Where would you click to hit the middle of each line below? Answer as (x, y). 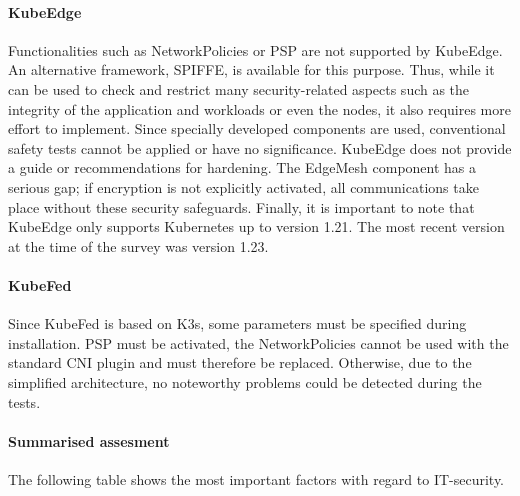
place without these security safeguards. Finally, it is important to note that (241, 206)
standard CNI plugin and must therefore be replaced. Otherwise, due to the (240, 362)
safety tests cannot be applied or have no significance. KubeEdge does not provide (260, 147)
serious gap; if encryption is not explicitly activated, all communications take (243, 186)
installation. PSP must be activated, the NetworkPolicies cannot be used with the (258, 342)
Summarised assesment (89, 440)
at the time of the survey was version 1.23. (138, 245)
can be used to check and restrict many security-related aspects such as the (239, 88)
